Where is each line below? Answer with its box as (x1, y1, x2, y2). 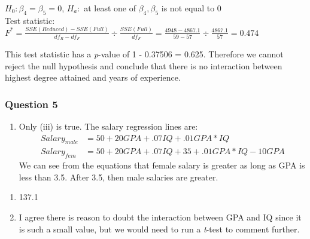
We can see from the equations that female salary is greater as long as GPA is (19, 159, 305, 171)
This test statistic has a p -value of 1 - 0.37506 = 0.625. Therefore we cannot (5, 47, 284, 60)
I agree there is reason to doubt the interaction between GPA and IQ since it (19, 210, 302, 223)
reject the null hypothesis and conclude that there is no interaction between (5, 59, 282, 72)
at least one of (84, 2, 136, 14)
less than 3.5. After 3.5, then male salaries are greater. (19, 170, 218, 183)
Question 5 (5, 96, 58, 111)
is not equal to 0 (161, 2, 221, 14)
